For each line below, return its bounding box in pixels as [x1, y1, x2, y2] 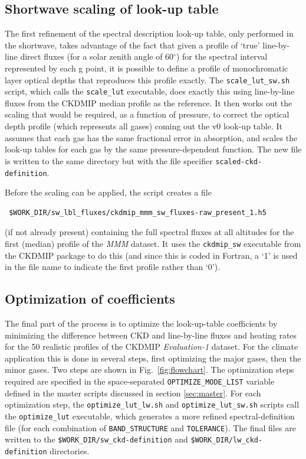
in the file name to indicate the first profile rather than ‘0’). [5, 261, 221, 273]
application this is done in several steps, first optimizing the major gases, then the [5, 351, 301, 364]
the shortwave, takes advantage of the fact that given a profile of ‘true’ [5, 38, 260, 51]
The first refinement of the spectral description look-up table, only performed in [5, 27, 294, 40]
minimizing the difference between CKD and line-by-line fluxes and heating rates [5, 328, 297, 341]
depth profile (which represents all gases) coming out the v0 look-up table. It [5, 120, 282, 132]
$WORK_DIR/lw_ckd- [190, 436, 263, 445]
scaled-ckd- [215, 157, 262, 166]
